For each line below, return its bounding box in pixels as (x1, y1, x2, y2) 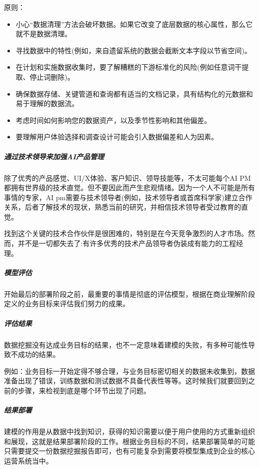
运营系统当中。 (4, 455, 53, 466)
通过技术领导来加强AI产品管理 (4, 151, 104, 161)
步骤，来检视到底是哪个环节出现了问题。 (17, 385, 150, 395)
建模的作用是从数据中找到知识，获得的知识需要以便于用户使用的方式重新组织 (4, 426, 255, 437)
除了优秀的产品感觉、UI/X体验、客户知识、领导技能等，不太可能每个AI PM (4, 172, 251, 183)
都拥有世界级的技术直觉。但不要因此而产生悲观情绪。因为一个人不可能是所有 (4, 182, 255, 193)
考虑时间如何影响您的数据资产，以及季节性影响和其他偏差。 (15, 115, 211, 125)
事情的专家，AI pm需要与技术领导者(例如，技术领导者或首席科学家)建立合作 (4, 192, 253, 202)
